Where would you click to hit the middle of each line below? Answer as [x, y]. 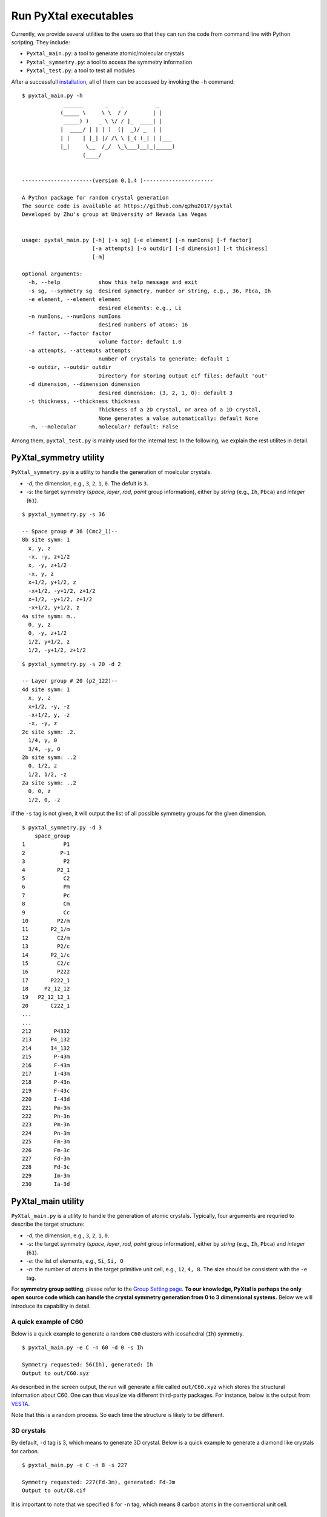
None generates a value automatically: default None [178, 418]
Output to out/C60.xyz [56, 1373]
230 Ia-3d [46, 1184]
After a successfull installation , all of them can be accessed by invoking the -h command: [123, 81]
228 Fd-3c [46, 1167]
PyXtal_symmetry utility [58, 458]
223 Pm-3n [46, 1125]
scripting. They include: [41, 42]
